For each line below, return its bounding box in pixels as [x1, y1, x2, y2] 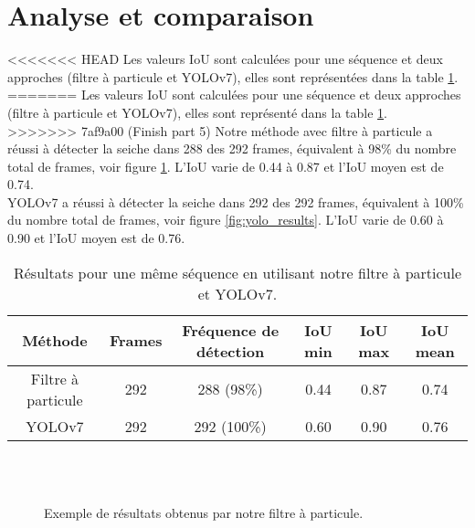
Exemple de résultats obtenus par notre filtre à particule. [44, 502, 364, 522]
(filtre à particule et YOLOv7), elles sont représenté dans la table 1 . [7, 102, 387, 121]
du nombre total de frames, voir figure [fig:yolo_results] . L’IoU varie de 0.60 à [7, 210, 444, 229]
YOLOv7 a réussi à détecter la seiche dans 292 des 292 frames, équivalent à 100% [7, 192, 464, 211]
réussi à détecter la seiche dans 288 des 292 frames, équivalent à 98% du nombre [7, 139, 457, 158]
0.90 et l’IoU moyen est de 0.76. [7, 228, 185, 248]
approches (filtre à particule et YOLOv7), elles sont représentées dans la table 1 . [7, 67, 459, 86]
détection [196, 340, 265, 362]
